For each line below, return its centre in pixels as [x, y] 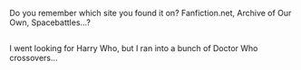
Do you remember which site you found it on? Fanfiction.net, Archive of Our [150, 13]
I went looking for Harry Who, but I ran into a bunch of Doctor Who [134, 48]
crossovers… [34, 58]
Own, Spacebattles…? [50, 22]
